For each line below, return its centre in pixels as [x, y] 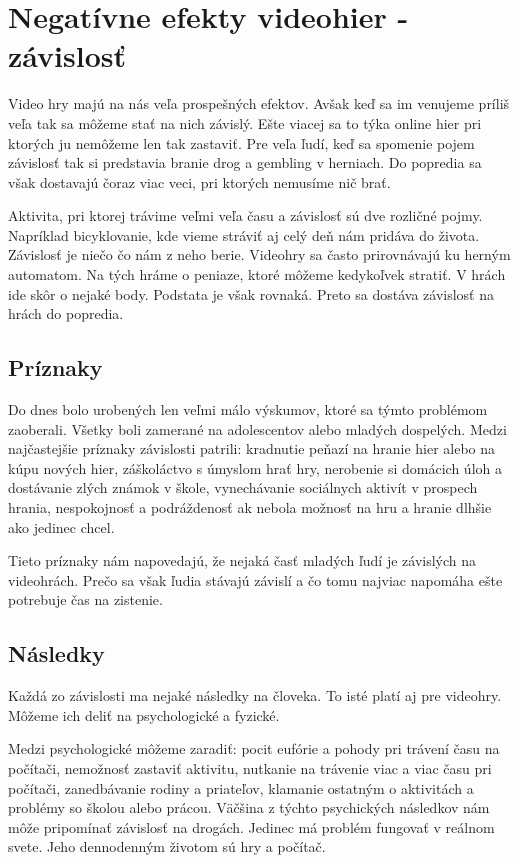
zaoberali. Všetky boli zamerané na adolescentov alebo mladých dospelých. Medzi [257, 428]
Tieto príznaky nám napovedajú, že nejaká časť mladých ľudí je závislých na [242, 560]
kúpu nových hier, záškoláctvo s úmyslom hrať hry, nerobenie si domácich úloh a [255, 467]
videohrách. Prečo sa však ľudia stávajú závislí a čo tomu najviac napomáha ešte [255, 579]
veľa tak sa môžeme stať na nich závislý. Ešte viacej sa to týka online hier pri [245, 122]
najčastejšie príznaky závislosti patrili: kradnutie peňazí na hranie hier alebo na [252, 448]
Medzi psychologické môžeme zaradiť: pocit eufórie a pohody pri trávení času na [254, 748]
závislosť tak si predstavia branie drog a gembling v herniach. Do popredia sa [245, 162]
